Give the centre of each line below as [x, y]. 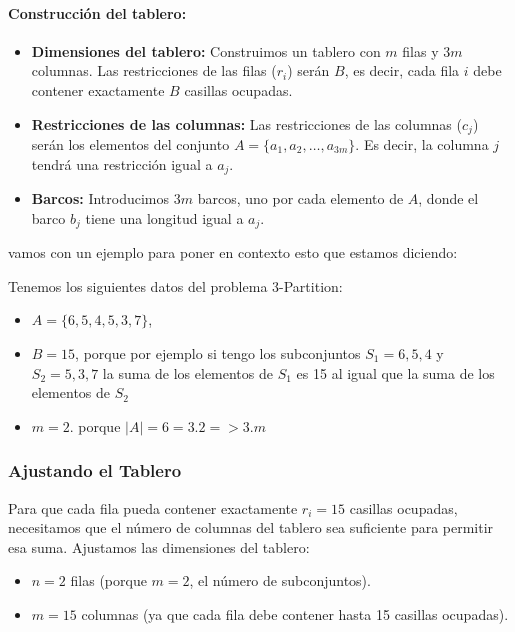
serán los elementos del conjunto [130, 144]
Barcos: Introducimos [100, 198]
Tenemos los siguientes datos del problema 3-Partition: [175, 285]
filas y [420, 50]
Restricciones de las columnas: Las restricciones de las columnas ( [246, 123]
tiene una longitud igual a [164, 217]
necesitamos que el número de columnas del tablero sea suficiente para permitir [251, 527]
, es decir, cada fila [402, 70]
